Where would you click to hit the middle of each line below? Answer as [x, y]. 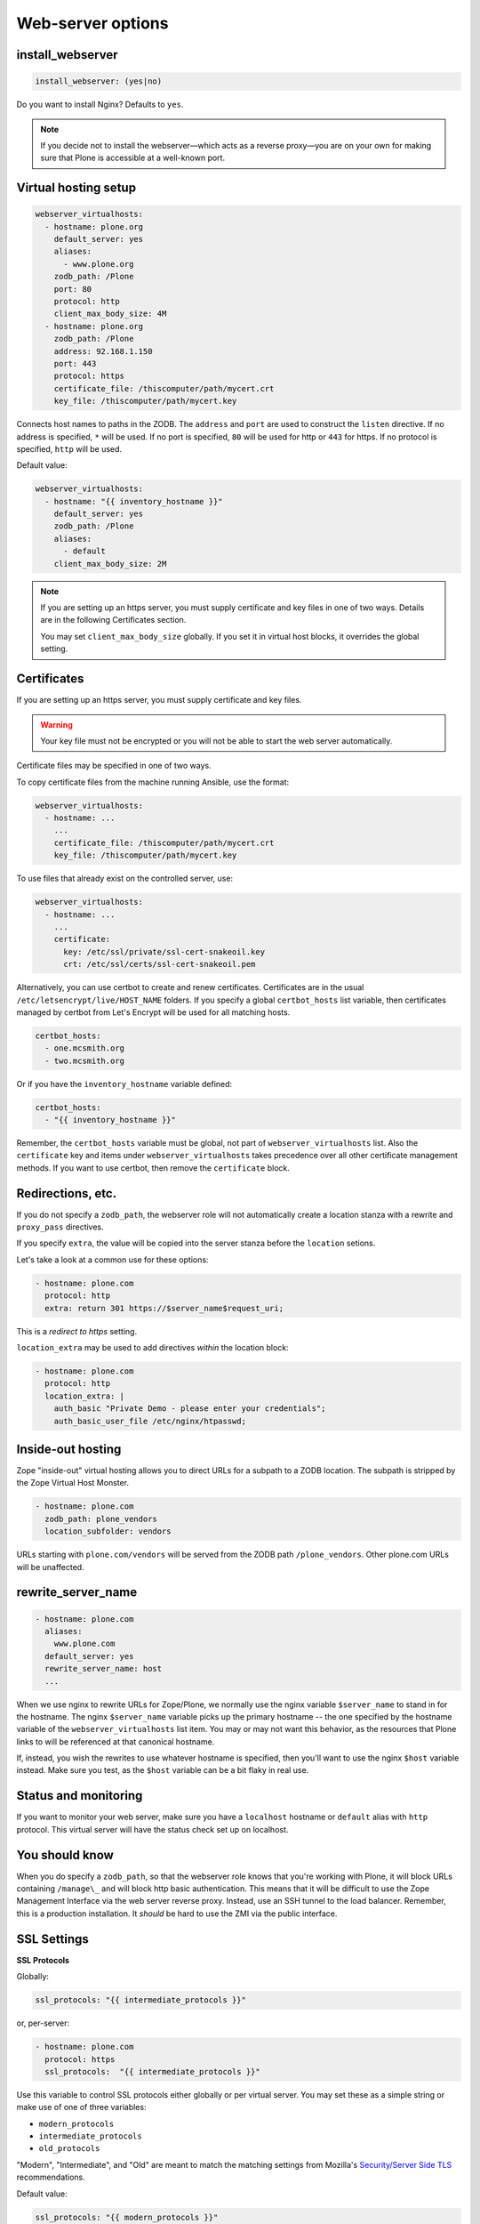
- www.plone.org [99, 264]
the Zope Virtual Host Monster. [72, 1483]
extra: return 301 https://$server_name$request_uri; [164, 1308]
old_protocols [69, 2149]
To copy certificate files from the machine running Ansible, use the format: [153, 782]
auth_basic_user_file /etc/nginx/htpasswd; [150, 1421]
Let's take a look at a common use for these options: [112, 1260]
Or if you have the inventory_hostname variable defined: [124, 1084]
